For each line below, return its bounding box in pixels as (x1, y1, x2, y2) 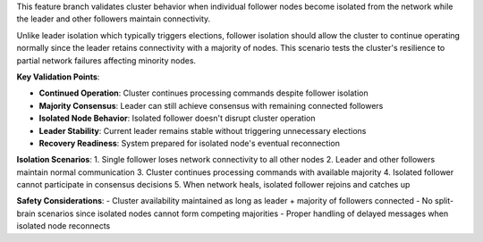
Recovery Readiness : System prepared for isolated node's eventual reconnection (38, 138, 340, 148)
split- (434, 196, 454, 206)
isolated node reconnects (16, 221, 111, 231)
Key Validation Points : (16, 71, 100, 82)
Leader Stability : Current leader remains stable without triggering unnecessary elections (38, 125, 367, 136)
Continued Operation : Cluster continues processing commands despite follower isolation (38, 88, 369, 98)
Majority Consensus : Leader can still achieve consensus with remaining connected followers (38, 100, 384, 111)
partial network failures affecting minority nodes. (16, 54, 197, 66)
